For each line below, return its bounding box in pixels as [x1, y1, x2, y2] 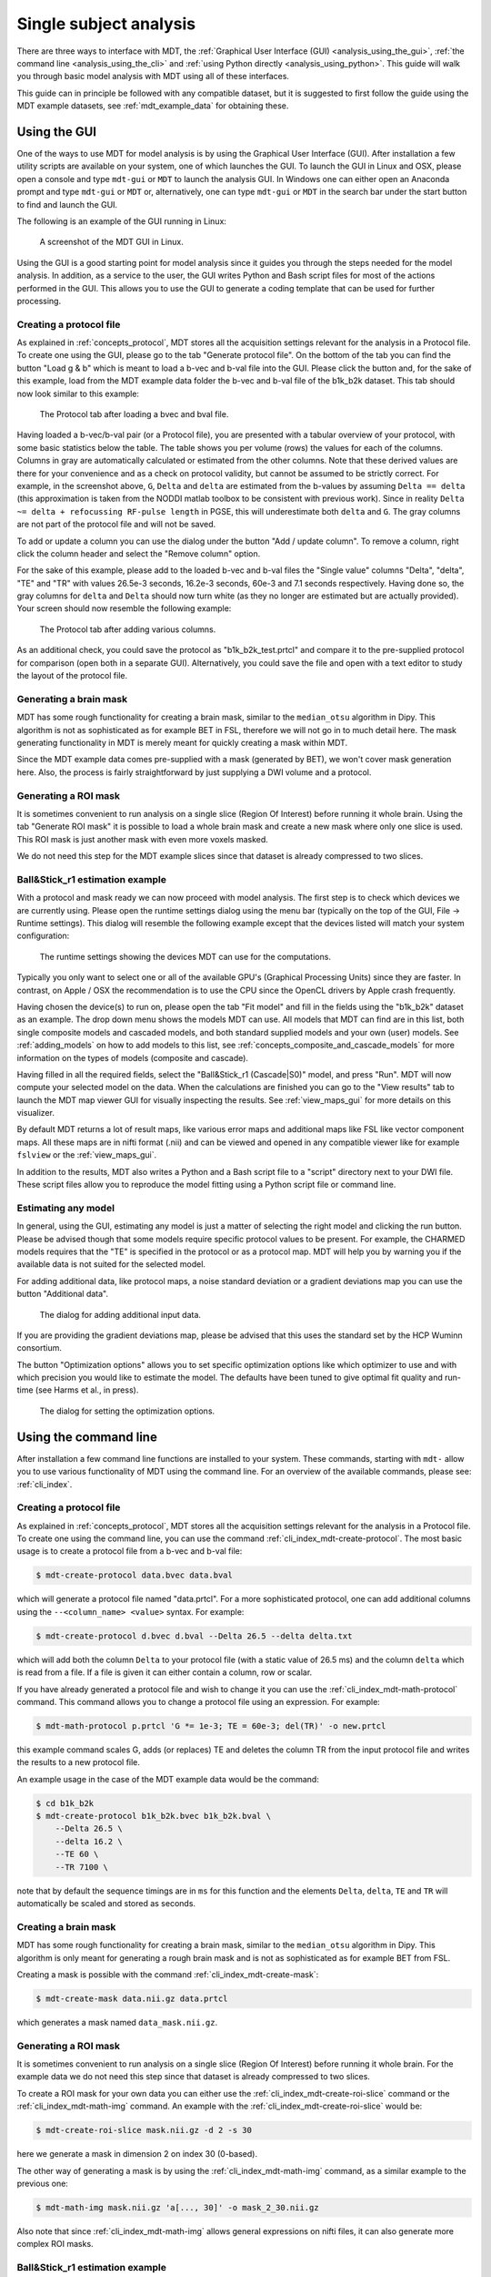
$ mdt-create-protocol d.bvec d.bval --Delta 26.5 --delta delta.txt [35, 1630, 353, 1641]
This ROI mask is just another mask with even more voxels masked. [16, 833, 268, 844]
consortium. [16, 1343, 63, 1353]
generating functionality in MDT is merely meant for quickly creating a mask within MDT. [16, 737, 348, 748]
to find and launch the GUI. [16, 199, 118, 209]
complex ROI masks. [16, 2239, 95, 2250]
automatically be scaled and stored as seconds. [16, 1898, 195, 1909]
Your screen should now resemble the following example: [16, 603, 232, 614]
